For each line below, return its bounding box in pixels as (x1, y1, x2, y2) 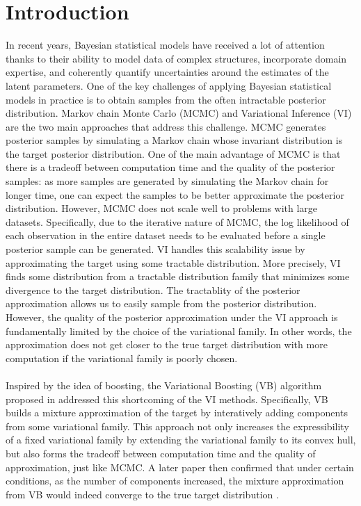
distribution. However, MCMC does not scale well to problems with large (6, 201, 318, 215)
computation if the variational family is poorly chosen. (6, 350, 238, 365)
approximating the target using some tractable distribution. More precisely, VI (6, 255, 341, 270)
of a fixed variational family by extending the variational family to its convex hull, (6, 432, 356, 447)
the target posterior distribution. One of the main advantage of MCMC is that (6, 146, 341, 161)
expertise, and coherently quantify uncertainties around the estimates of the (6, 65, 329, 79)
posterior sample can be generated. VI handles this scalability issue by (6, 242, 305, 256)
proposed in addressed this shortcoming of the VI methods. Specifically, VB (6, 391, 328, 406)
